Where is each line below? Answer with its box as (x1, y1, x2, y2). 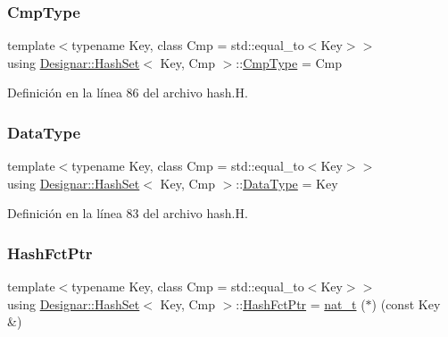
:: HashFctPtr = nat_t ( (236, 294, 366, 313)
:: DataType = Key (236, 173, 338, 192)
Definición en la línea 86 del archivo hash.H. (7, 83, 248, 102)
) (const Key (371, 294, 441, 313)
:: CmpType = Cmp (236, 53, 342, 72)
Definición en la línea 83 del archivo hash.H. (7, 204, 248, 223)
